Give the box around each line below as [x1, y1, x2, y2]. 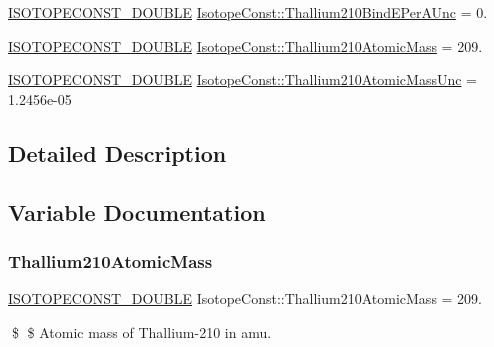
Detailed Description [8, 137, 227, 168]
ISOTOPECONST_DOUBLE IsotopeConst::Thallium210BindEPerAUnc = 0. [8, 2, 488, 22]
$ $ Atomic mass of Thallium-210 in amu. [11, 321, 272, 342]
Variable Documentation [8, 196, 266, 227]
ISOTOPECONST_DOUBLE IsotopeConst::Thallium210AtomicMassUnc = [8, 69, 477, 90]
